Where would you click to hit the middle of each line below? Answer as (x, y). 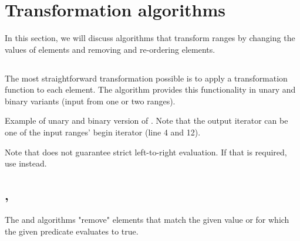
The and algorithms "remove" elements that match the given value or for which (147, 220)
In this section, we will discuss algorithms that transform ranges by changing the (150, 38)
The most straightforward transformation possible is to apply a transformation (146, 78)
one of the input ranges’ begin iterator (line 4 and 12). (103, 132)
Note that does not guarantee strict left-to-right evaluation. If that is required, (146, 152)
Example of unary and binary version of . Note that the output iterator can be (146, 120)
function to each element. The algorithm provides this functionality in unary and (150, 89)
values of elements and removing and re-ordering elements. (110, 49)
